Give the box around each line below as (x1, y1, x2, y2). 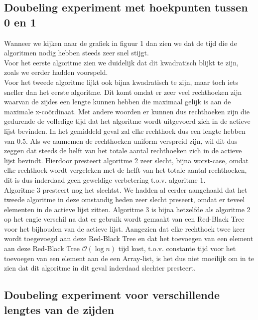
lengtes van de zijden (4, 302, 115, 317)
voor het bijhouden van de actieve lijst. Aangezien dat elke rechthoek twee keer (4, 223, 246, 234)
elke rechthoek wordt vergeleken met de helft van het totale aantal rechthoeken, (4, 165, 247, 175)
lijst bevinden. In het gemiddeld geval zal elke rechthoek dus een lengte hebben (4, 125, 246, 136)
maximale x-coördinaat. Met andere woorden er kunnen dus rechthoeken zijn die (4, 106, 250, 116)
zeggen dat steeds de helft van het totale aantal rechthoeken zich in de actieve (4, 145, 242, 156)
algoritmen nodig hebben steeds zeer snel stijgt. (4, 47, 149, 58)
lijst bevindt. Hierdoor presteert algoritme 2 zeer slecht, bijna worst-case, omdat (4, 155, 249, 165)
